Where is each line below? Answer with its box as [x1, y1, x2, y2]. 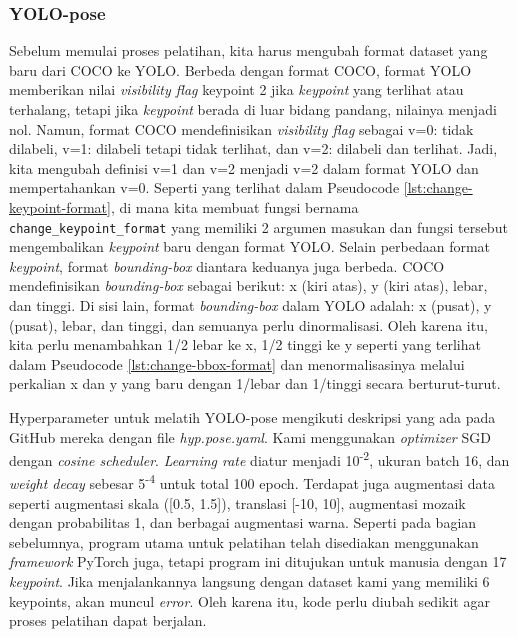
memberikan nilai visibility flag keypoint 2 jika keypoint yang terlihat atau [9, 79, 464, 100]
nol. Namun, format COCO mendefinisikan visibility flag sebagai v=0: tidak [9, 118, 474, 139]
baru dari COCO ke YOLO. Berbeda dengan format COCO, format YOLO [9, 59, 472, 80]
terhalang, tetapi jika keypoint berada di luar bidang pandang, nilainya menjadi [9, 99, 497, 119]
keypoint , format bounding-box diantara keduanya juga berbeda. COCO [9, 255, 445, 276]
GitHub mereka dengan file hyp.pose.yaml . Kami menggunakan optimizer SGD [9, 426, 491, 447]
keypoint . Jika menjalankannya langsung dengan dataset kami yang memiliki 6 [9, 571, 490, 592]
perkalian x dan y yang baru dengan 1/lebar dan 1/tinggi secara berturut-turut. [9, 373, 501, 394]
